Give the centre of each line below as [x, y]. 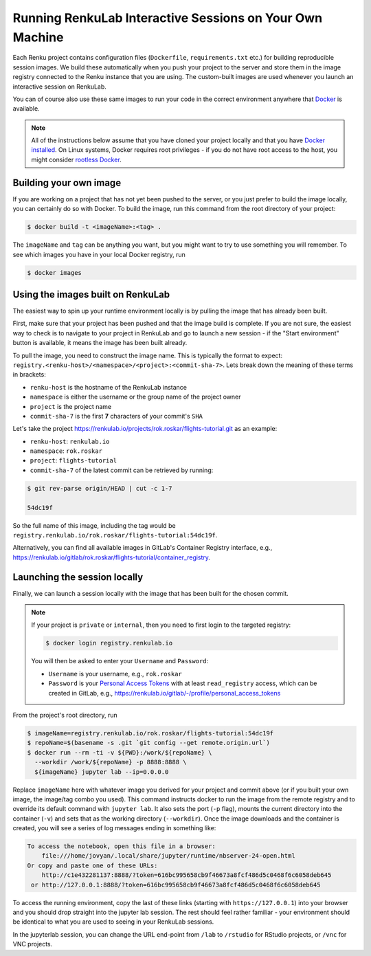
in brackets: [29, 375]
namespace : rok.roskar [66, 451]
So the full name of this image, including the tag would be [94, 525]
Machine [38, 37]
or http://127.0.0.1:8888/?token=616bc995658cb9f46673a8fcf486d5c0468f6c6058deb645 [176, 885]
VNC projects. [33, 944]
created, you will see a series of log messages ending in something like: [114, 828]
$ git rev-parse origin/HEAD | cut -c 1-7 [100, 488]
